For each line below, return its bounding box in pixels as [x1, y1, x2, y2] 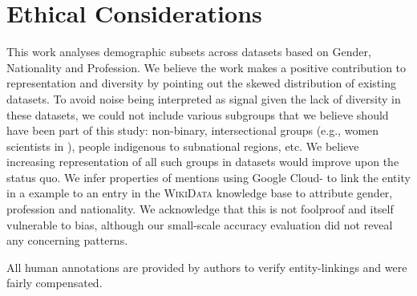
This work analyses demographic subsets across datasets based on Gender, [6, 43, 371, 60]
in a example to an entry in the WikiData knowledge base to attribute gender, [6, 184, 393, 201]
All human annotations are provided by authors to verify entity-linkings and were [6, 258, 407, 275]
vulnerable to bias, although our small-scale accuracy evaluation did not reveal [6, 216, 393, 233]
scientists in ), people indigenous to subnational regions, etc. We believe [6, 137, 359, 154]
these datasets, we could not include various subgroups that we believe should [6, 106, 389, 123]
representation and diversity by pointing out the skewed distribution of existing [6, 75, 396, 91]
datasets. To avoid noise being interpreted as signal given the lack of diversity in [6, 90, 401, 107]
